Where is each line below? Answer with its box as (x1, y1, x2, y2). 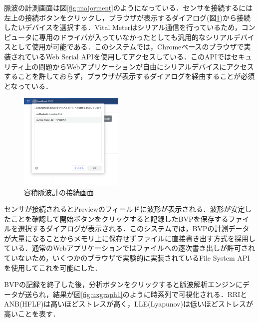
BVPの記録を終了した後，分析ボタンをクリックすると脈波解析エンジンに (4, 279, 243, 290)
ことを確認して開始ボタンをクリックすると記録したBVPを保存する (10, 213, 229, 224)
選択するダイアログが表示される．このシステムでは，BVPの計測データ (17, 223, 250, 234)
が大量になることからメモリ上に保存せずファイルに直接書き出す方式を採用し (4, 233, 256, 243)
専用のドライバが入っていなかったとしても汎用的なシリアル (38, 31, 234, 42)
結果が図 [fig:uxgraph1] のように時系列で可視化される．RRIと (52, 289, 248, 299)
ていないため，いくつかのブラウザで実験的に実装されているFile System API (4, 253, 250, 263)
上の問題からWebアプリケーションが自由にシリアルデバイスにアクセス (24, 61, 254, 71)
